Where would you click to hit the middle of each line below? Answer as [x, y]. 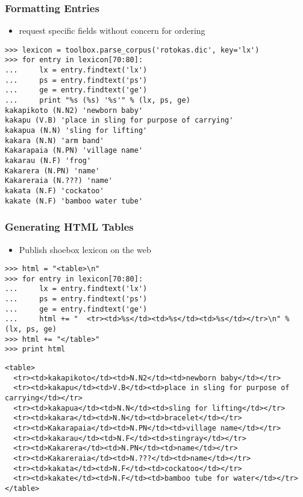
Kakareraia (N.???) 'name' [59, 181]
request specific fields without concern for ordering [112, 30]
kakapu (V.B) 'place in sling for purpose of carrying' [119, 120]
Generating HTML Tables [69, 227]
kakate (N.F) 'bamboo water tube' [74, 201]
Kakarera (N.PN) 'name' [52, 171]
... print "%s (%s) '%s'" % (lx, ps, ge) [98, 101]
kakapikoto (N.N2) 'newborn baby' [74, 110]
